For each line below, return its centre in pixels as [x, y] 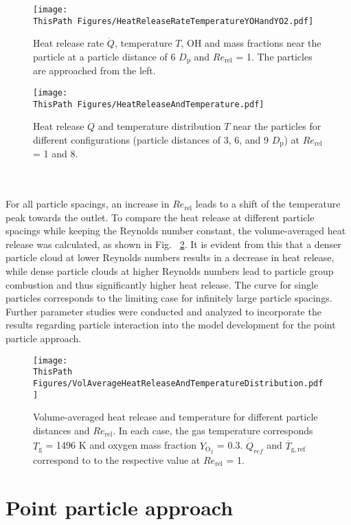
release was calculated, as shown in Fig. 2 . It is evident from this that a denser [173, 244]
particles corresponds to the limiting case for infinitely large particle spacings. [169, 298]
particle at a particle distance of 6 [104, 56]
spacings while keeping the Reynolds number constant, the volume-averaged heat [176, 231]
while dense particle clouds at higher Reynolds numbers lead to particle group [170, 271]
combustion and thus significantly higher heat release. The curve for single [162, 284]
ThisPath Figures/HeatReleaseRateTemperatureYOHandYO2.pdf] [173, 21]
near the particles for [277, 126]
